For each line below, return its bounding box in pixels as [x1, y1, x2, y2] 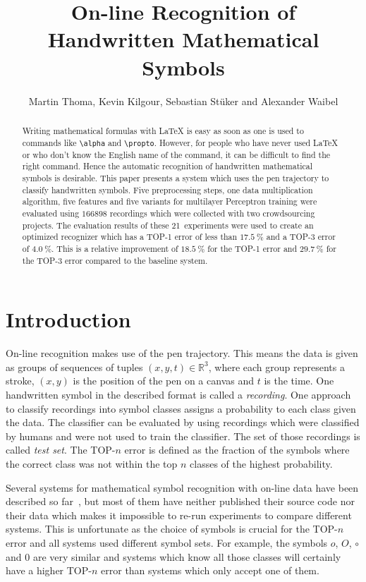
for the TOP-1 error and [207, 242, 298, 254]
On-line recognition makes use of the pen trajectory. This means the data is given [6, 346, 358, 360]
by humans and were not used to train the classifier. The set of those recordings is [6, 428, 360, 443]
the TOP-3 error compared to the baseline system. [22, 254, 208, 266]
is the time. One [264, 373, 334, 388]
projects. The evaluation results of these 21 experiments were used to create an [22, 219, 314, 231]
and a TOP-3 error [266, 231, 336, 243]
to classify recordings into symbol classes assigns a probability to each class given [6, 401, 356, 416]
